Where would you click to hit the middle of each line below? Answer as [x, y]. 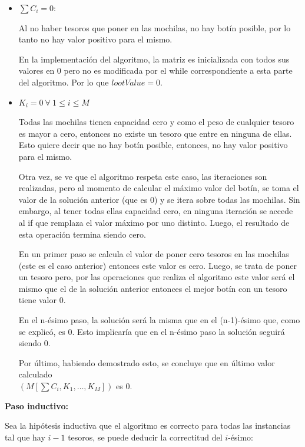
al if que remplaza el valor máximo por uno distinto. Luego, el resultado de [154, 222]
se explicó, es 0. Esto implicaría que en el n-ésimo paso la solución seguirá [152, 331]
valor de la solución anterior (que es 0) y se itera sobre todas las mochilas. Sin [159, 199]
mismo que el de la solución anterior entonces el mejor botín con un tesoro [153, 288]
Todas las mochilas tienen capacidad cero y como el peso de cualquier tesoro [156, 122]
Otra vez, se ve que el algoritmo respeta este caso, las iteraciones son [143, 176]
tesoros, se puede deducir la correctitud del [145, 437]
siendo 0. [34, 343]
